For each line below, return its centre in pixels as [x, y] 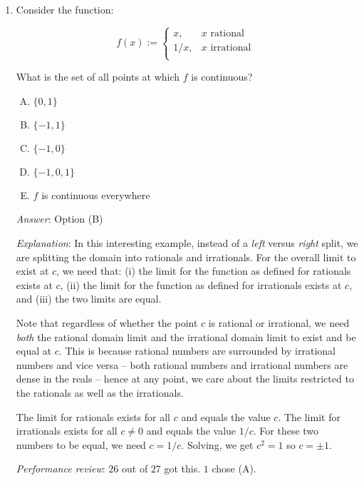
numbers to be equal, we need [81, 444]
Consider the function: [65, 9]
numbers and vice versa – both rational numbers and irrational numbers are [182, 364]
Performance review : [61, 469]
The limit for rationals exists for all [93, 416]
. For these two [286, 431]
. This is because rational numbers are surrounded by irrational [197, 351]
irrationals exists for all [67, 431]
